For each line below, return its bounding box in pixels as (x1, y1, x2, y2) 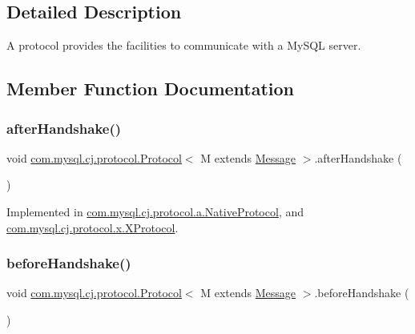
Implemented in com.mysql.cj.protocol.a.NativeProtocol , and (6, 203, 304, 219)
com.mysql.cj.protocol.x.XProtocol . (6, 219, 179, 235)
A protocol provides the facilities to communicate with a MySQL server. (6, 37, 361, 54)
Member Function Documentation (6, 76, 295, 101)
